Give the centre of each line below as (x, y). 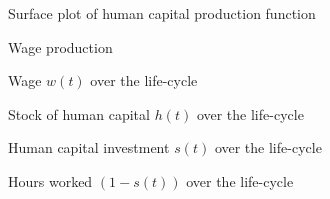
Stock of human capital (79, 113)
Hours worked (50, 180)
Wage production (60, 46)
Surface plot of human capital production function (162, 13)
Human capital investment (89, 147)
